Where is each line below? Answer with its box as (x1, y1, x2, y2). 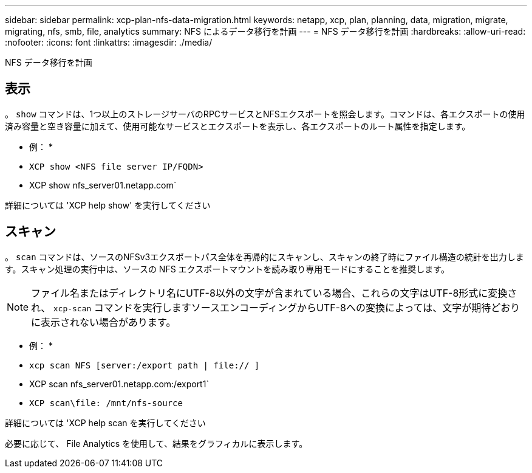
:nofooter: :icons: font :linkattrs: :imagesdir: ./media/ (5, 37, 213, 47)
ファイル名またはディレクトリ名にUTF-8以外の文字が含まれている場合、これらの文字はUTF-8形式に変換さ (31, 286, 517, 299)
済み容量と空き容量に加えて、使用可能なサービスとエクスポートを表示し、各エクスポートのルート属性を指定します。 (5, 120, 471, 131)
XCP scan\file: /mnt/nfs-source (29, 398, 183, 408)
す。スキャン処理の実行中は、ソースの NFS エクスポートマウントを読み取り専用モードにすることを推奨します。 (5, 263, 449, 274)
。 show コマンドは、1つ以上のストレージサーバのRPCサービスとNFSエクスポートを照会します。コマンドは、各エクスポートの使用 (5, 108, 525, 119)
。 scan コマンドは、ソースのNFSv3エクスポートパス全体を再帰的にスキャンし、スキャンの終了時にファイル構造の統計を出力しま (5, 251, 524, 262)
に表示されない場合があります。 (31, 316, 176, 328)
